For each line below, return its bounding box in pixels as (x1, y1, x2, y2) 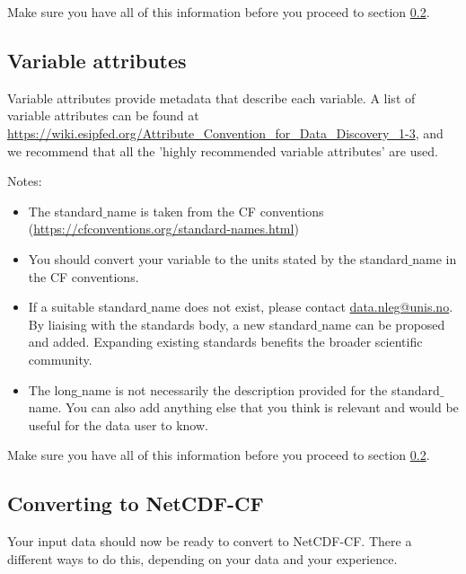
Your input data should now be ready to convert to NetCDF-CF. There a (7, 532, 412, 551)
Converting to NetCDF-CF (7, 490, 264, 517)
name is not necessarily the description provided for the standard (81, 380, 440, 399)
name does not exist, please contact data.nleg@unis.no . (151, 297, 453, 316)
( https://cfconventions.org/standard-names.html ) (28, 219, 299, 238)
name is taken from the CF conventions (107, 201, 324, 220)
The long (28, 380, 78, 399)
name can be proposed (321, 314, 445, 333)
